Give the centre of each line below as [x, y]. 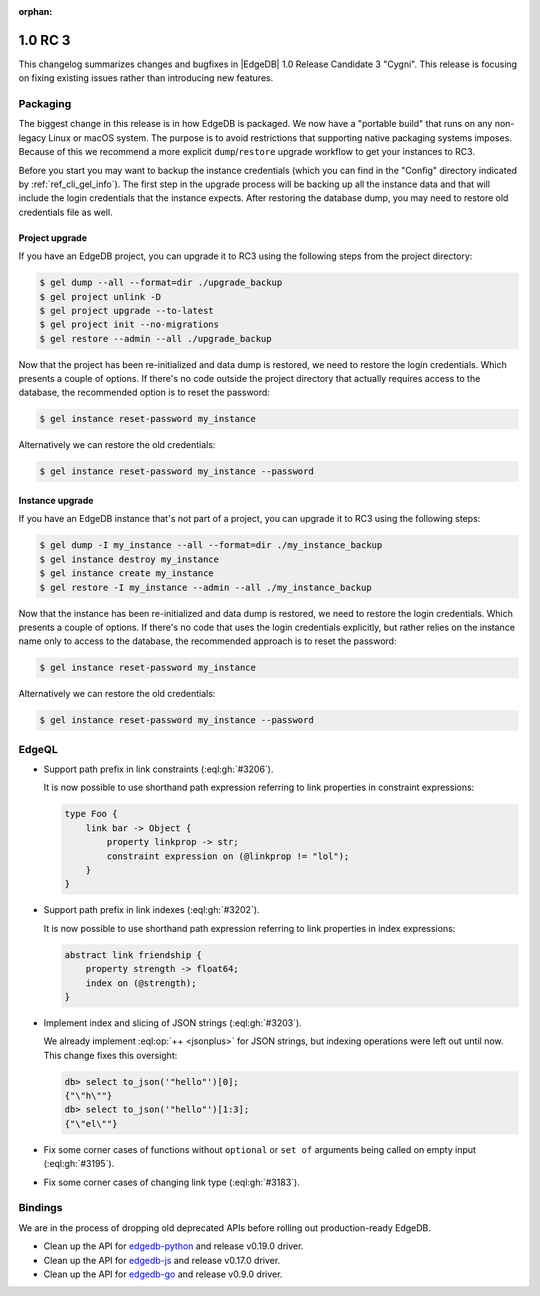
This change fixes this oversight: [110, 1055]
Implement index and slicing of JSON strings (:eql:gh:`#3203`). [172, 1022]
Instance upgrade [56, 501]
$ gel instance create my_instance [126, 573]
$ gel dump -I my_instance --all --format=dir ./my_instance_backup [211, 545]
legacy [32, 137]
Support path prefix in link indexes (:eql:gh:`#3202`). [151, 910]
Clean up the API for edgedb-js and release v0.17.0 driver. [162, 1260]
